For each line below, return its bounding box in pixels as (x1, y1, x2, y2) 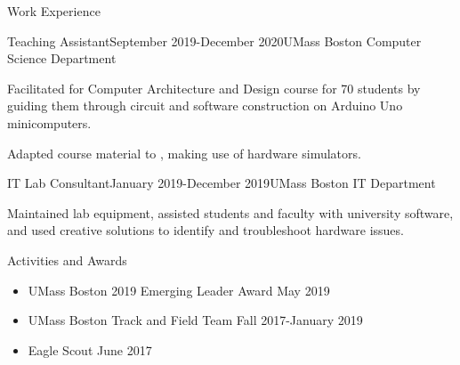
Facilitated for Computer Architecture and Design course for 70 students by (7, 78, 421, 97)
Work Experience (7, 2, 101, 20)
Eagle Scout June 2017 (28, 340, 152, 359)
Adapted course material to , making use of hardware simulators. (7, 143, 361, 162)
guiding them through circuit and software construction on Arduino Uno (7, 96, 403, 115)
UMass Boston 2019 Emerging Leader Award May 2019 (28, 280, 330, 299)
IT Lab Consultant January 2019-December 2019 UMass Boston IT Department (7, 174, 436, 192)
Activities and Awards (7, 250, 127, 269)
